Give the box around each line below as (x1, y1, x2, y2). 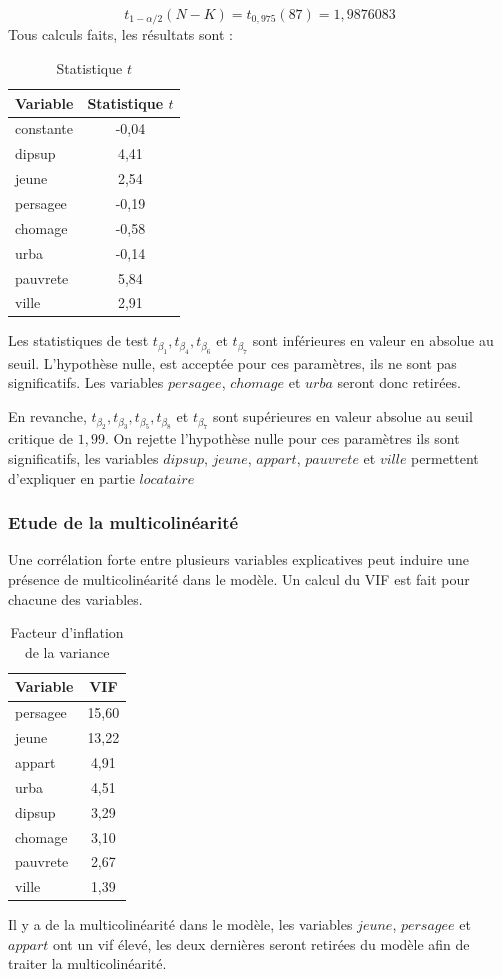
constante (15, 118, 74, 139)
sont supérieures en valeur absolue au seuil (213, 406, 473, 427)
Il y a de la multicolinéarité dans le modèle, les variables (8, 914, 353, 935)
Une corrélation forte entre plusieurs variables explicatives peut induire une (8, 549, 470, 570)
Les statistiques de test (8, 330, 149, 351)
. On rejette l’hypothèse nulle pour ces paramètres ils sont (104, 428, 460, 449)
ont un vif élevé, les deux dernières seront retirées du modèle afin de (52, 933, 470, 954)
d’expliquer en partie (8, 467, 135, 488)
